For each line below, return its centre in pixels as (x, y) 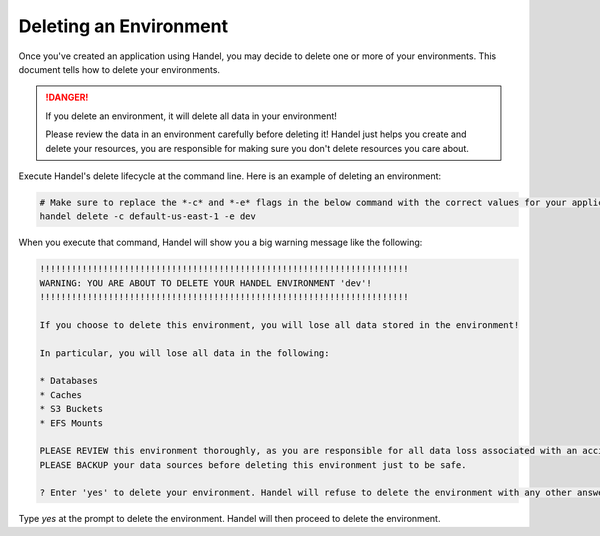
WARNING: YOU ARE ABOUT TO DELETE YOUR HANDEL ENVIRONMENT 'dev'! (205, 283)
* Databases (69, 381)
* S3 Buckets (71, 409)
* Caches (61, 394)
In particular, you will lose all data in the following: (184, 353)
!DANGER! (67, 97)
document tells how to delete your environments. (119, 69)
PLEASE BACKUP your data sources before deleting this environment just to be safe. (253, 464)
